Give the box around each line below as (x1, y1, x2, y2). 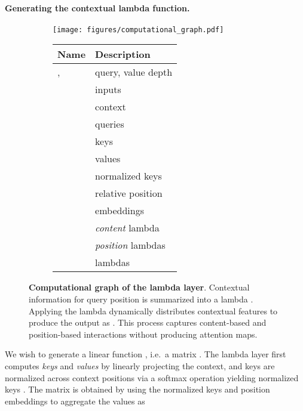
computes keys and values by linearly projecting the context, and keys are (5, 360, 275, 372)
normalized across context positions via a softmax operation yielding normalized (5, 371, 299, 384)
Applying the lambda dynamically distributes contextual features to (29, 304, 278, 317)
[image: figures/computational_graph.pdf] (53, 25, 224, 34)
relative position (95, 186, 163, 200)
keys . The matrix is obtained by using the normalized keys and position (5, 383, 270, 395)
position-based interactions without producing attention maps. (29, 327, 258, 340)
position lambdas (95, 238, 166, 252)
